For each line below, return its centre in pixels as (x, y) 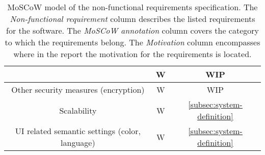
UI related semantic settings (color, (78, 131)
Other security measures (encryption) (78, 89)
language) (78, 143)
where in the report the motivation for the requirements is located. (132, 54)
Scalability (78, 110)
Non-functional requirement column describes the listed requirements (132, 19)
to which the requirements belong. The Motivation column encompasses (132, 42)
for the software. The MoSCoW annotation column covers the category (132, 30)
